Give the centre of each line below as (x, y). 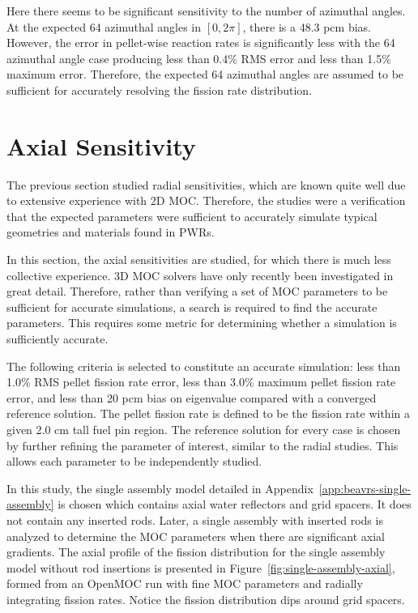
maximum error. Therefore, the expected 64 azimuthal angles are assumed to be (205, 74)
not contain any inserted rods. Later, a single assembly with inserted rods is (195, 519)
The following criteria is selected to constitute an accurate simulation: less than (204, 366)
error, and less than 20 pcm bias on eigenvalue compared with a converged (192, 397)
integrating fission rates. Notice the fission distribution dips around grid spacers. (206, 599)
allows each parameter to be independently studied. (134, 461)
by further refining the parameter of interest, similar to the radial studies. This (203, 445)
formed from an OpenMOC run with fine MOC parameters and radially (185, 583)
